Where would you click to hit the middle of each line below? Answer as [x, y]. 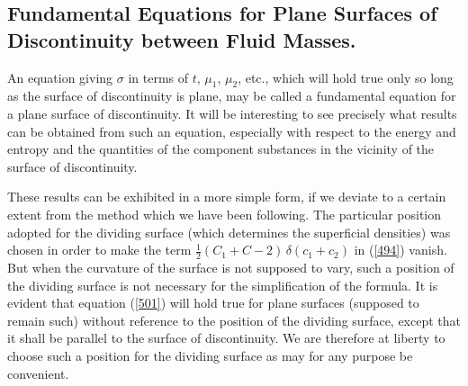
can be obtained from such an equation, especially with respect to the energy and [232, 131]
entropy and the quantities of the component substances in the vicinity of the [221, 149]
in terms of [158, 77]
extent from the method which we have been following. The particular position [225, 214]
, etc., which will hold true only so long [346, 77]
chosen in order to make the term [99, 250]
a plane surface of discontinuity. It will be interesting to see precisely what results [232, 113]
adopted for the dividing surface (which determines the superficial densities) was [229, 232]
